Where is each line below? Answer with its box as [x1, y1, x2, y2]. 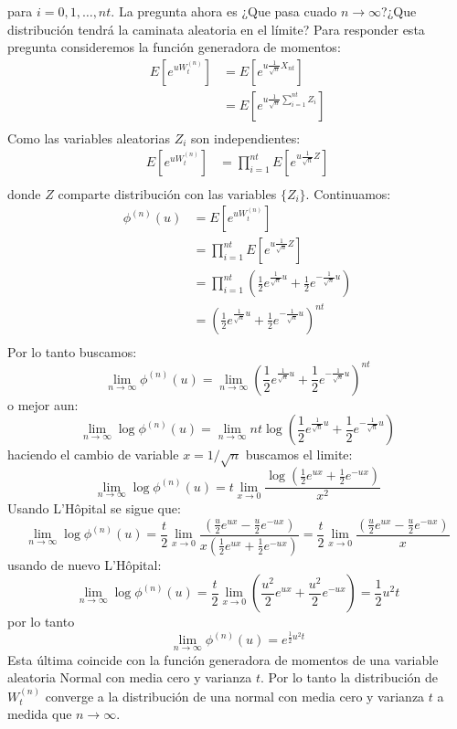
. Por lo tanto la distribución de [260, 668, 439, 687]
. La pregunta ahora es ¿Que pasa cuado [111, 2, 337, 20]
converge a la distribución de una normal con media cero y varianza [45, 686, 425, 705]
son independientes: [191, 128, 301, 147]
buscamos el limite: [245, 445, 353, 464]
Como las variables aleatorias [7, 128, 171, 147]
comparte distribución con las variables [58, 184, 277, 203]
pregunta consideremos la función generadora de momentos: [7, 37, 341, 57]
